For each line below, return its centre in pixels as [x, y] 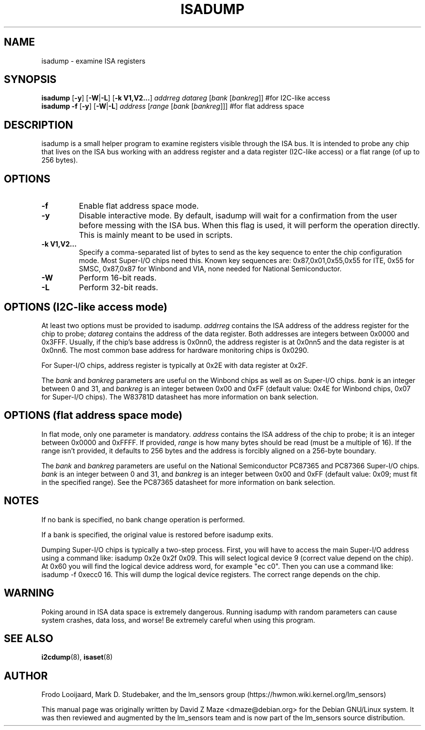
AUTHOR [26, 676]
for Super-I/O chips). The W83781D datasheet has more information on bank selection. [180, 397]
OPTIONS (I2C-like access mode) [86, 307]
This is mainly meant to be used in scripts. [156, 235]
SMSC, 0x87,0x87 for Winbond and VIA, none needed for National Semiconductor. [210, 269]
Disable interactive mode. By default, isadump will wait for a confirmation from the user [238, 216]
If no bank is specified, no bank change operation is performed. [143, 519]
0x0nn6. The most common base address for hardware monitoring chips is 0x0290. [175, 350]
